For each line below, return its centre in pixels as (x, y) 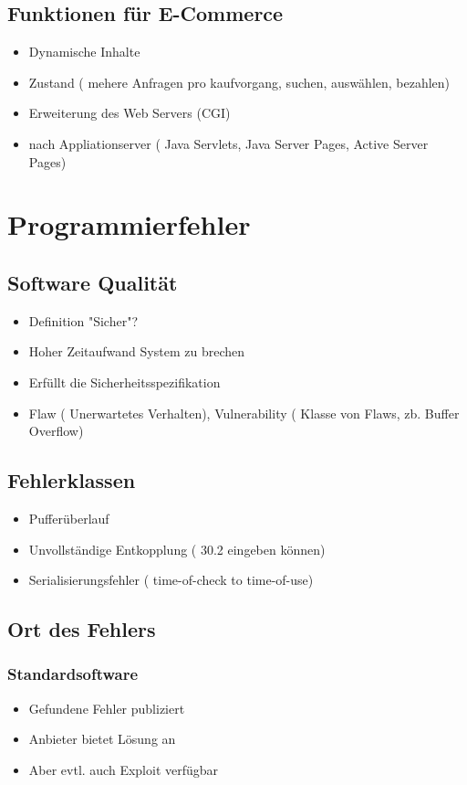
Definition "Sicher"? (83, 320)
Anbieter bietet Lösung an (102, 739)
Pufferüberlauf (69, 518)
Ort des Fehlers (82, 629)
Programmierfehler (129, 224)
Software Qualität (93, 282)
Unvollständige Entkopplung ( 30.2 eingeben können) (177, 549)
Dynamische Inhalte (84, 52)
